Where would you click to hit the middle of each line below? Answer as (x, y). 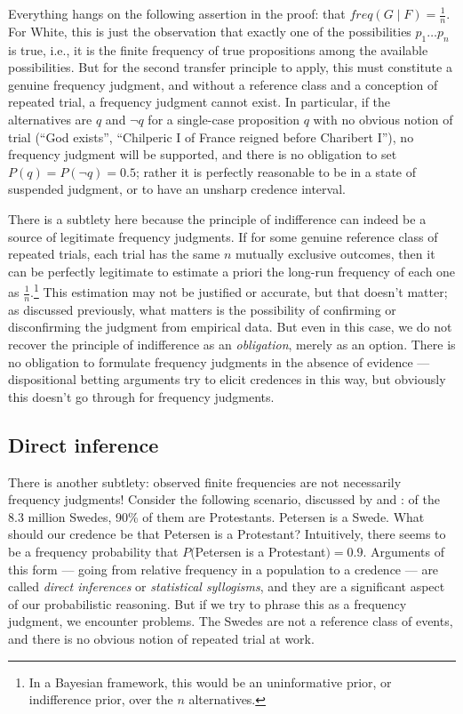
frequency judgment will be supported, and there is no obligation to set (203, 154)
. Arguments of (404, 551)
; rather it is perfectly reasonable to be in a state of (276, 171)
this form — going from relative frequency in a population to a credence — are (224, 569)
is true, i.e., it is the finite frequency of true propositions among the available (218, 49)
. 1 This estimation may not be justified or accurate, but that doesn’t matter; (239, 290)
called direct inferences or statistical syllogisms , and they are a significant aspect (227, 586)
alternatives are (50, 119)
